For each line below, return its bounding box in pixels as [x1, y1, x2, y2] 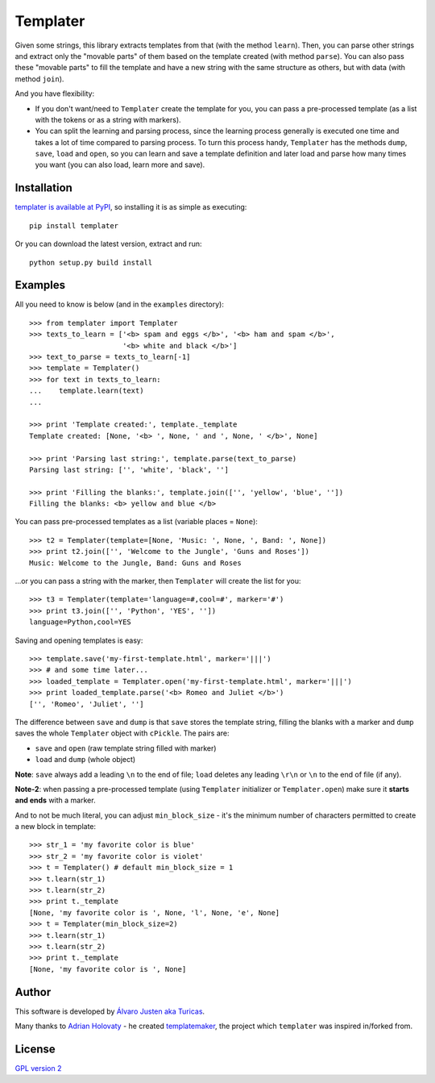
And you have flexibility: [14, 89, 95, 98]
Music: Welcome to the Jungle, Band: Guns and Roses [29, 558, 242, 568]
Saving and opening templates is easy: [14, 635, 143, 645]
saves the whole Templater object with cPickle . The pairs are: [14, 728, 230, 738]
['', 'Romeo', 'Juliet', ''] [29, 699, 144, 709]
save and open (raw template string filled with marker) [35, 743, 217, 753]
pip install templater [29, 221, 119, 230]
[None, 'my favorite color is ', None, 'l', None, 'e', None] [29, 908, 280, 917]
